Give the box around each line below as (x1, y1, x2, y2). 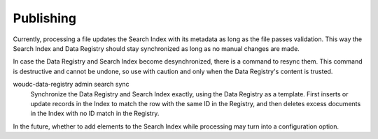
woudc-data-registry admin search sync (13, 80, 129, 89)
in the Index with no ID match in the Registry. (30, 109, 160, 118)
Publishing (13, 10, 77, 26)
